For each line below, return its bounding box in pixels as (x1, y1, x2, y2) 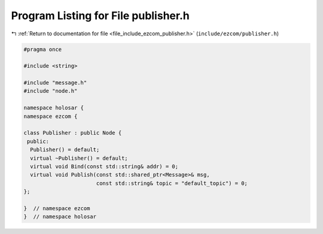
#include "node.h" (23, 87, 78, 95)
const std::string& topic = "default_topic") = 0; (96, 180, 248, 187)
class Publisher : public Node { (23, 129, 122, 136)
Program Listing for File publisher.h (11, 9, 190, 22)
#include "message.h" (23, 80, 87, 86)
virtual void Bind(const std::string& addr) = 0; (30, 163, 179, 170)
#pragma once (23, 45, 62, 53)
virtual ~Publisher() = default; (30, 154, 128, 162)
